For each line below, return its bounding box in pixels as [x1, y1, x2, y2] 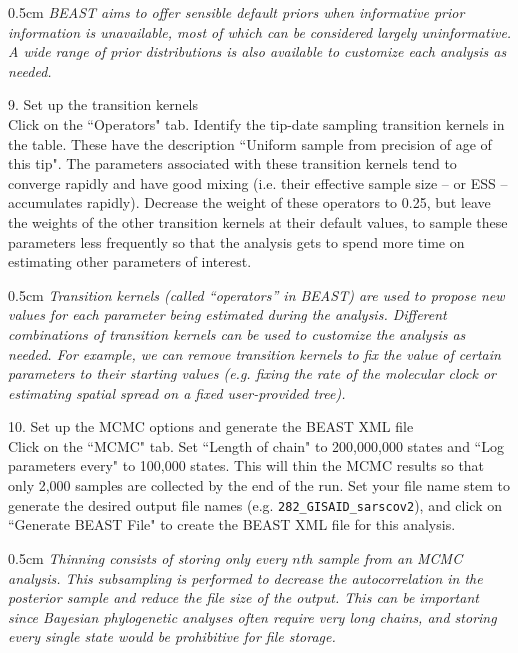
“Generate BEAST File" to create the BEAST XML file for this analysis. [8, 514, 456, 535]
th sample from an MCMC [300, 547, 463, 568]
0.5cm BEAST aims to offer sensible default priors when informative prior [8, 2, 465, 22]
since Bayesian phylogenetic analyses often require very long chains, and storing [8, 606, 497, 627]
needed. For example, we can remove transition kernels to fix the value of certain [8, 343, 501, 364]
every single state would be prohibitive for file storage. [8, 626, 336, 647]
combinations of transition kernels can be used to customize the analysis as [8, 323, 466, 344]
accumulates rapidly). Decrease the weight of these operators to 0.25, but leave [8, 192, 491, 213]
